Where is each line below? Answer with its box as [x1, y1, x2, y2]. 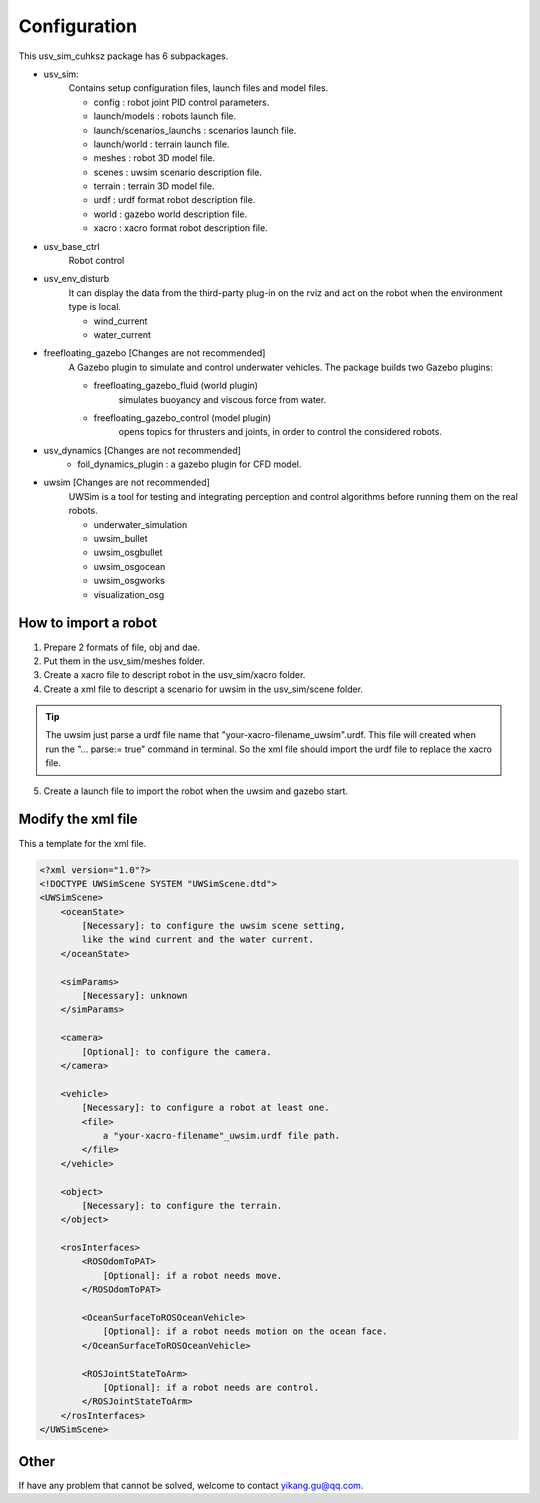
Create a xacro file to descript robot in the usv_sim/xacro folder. [43, 669, 306, 681]
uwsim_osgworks [93, 575, 165, 587]
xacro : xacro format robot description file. [93, 222, 269, 234]
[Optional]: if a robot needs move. [102, 1270, 283, 1281]
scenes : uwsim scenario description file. [93, 166, 263, 178]
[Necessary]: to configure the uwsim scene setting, [81, 920, 346, 932]
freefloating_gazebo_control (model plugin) [93, 411, 272, 424]
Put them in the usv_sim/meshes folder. [43, 655, 205, 667]
